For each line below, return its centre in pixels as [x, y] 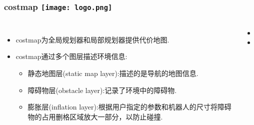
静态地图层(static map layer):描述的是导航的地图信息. [113, 73]
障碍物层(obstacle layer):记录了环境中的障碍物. [102, 90]
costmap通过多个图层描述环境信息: [71, 56]
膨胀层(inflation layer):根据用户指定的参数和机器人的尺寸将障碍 [129, 107]
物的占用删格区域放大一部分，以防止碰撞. [95, 116]
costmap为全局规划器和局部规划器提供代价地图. [92, 39]
